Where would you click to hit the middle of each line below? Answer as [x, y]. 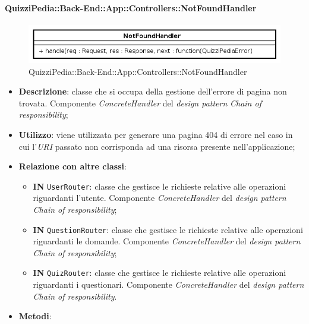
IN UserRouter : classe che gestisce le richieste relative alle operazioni [160, 186]
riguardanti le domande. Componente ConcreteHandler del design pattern [167, 241]
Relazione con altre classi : [72, 166]
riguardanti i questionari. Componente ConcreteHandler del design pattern [168, 284]
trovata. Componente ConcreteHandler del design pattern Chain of [140, 103]
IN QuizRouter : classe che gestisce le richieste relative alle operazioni [160, 273]
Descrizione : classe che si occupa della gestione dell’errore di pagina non [153, 91]
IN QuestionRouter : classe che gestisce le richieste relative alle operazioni [168, 229]
